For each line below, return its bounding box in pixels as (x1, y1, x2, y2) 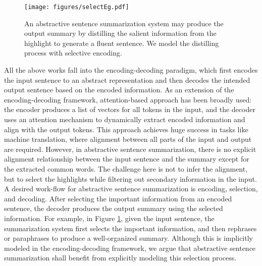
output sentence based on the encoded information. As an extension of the (4, 84, 234, 95)
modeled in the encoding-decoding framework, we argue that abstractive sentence (4, 242, 256, 253)
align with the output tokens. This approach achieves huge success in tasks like (4, 124, 248, 134)
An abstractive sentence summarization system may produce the (24, 18, 224, 28)
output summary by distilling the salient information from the (24, 28, 217, 38)
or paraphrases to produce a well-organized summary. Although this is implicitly (4, 233, 253, 243)
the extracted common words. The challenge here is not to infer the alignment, (4, 163, 248, 174)
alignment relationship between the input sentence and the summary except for (4, 153, 249, 164)
